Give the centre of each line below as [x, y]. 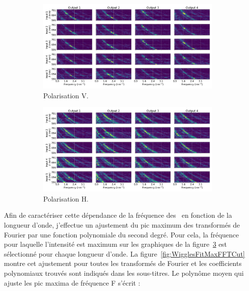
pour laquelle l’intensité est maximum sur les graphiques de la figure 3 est [116, 244]
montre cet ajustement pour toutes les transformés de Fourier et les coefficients [123, 263]
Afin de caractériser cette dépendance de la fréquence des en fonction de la [118, 215]
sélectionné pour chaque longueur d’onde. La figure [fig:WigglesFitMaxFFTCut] [124, 253]
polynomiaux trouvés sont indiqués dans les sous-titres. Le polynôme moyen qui [124, 273]
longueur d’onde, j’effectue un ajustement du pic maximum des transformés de [122, 224]
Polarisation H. [66, 198]
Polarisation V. [66, 95]
